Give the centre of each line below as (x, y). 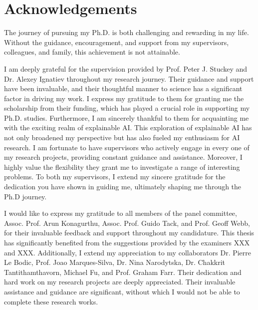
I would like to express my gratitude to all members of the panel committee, (121, 213)
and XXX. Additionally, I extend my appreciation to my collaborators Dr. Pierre (128, 252)
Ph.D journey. (25, 196)
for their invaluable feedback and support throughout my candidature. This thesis (129, 233)
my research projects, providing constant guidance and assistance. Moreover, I (123, 157)
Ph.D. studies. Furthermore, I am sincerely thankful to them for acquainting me (127, 117)
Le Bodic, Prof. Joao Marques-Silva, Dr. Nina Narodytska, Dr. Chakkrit (115, 262)
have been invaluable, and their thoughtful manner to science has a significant (123, 88)
